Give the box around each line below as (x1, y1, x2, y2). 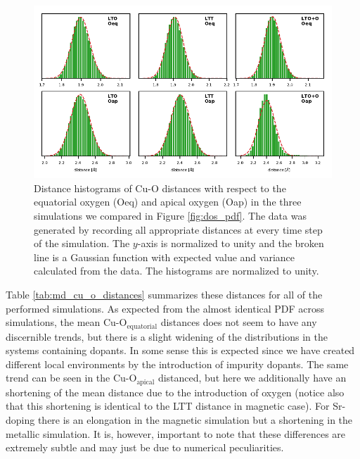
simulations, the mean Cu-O (6, 315, 127, 329)
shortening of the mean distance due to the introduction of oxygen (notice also (6, 384, 345, 399)
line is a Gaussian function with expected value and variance (34, 249, 295, 264)
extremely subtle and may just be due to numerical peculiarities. (6, 440, 284, 455)
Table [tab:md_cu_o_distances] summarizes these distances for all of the (6, 287, 323, 301)
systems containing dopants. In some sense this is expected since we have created (6, 343, 355, 358)
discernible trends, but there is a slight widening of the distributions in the (6, 329, 328, 344)
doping (6, 413, 35, 427)
